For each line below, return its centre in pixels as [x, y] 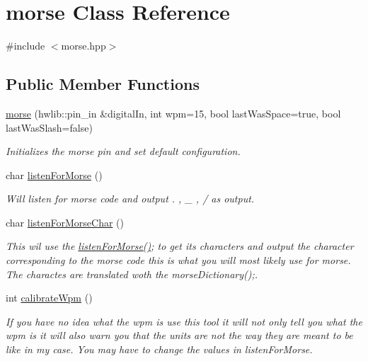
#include [25, 46]
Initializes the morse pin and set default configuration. [123, 151]
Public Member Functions [103, 84]
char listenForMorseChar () [65, 222]
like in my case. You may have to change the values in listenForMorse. [159, 349]
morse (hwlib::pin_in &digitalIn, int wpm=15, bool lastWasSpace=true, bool [173, 113]
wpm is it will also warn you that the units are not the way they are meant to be [179, 335]
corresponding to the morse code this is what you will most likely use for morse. [178, 260]
